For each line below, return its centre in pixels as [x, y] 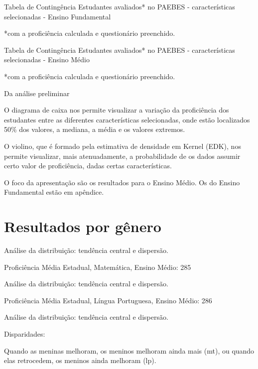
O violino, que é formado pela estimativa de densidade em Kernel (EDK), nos [123, 146]
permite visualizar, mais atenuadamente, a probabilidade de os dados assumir [122, 156]
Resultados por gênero [83, 226]
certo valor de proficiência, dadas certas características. [88, 166]
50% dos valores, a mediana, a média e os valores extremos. [95, 129]
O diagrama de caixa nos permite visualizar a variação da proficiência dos [117, 110]
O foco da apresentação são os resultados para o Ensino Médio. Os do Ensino [122, 182]
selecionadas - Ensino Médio [47, 60]
